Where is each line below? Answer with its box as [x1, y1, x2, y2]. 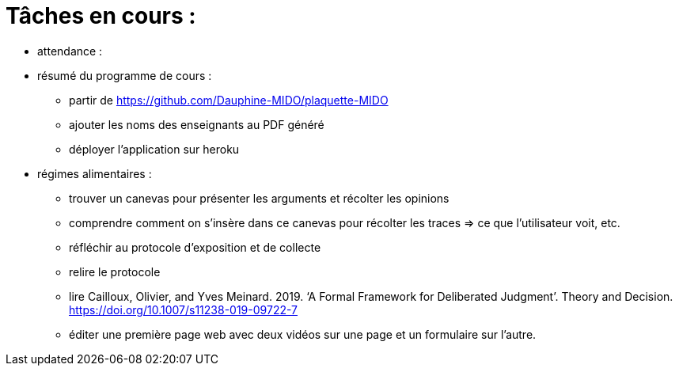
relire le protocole [69, 264, 161, 279]
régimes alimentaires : [37, 166, 152, 180]
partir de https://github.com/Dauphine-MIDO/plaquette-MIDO [69, 93, 389, 107]
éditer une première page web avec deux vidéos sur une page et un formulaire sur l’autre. [69, 327, 537, 341]
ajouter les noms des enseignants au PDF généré [69, 117, 324, 131]
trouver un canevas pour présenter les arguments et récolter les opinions [69, 191, 450, 205]
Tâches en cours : [6, 2, 196, 29]
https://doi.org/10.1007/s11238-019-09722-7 [69, 302, 298, 317]
